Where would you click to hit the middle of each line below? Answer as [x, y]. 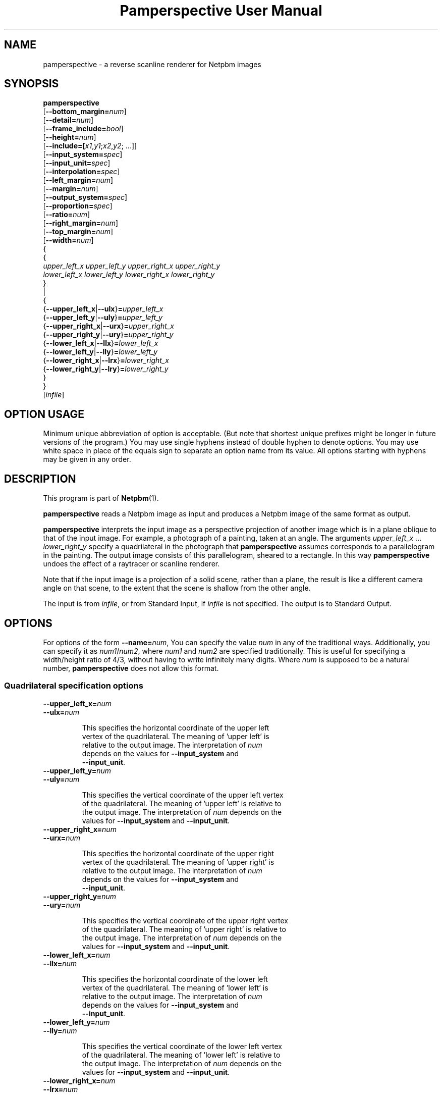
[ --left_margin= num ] [78, 180]
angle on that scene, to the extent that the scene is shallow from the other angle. [177, 588]
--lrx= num [61, 1089]
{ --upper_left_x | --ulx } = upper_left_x [103, 309]
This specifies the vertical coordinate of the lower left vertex [182, 1046]
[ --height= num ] [70, 137]
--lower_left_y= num [76, 1022]
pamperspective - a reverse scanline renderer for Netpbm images [152, 64]
